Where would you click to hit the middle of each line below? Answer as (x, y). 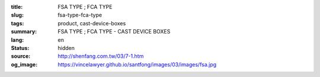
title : (17, 7)
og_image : (24, 64)
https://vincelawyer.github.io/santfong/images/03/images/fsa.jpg (137, 64)
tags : (17, 23)
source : (21, 56)
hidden (66, 48)
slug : (17, 15)
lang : (17, 40)
